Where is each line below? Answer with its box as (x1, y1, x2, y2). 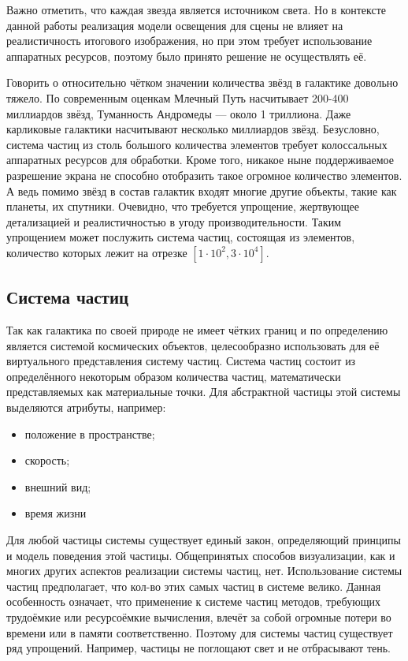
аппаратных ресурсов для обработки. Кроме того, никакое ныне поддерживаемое (6, 151, 394, 168)
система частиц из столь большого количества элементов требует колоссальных (6, 136, 388, 152)
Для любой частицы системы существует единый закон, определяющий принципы (6, 532, 401, 548)
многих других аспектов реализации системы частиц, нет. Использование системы (6, 562, 402, 579)
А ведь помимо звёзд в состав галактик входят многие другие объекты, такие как (6, 182, 397, 199)
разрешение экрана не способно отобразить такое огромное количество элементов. (6, 166, 402, 183)
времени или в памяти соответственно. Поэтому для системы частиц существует (6, 624, 393, 640)
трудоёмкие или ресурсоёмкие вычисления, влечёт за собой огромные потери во (6, 609, 391, 626)
